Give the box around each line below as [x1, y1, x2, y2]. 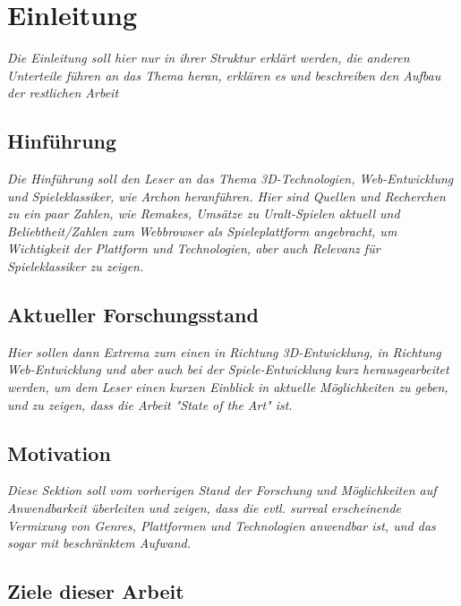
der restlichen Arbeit [7, 83, 119, 102]
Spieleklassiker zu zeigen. [7, 257, 144, 276]
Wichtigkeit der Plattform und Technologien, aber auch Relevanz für [7, 239, 380, 258]
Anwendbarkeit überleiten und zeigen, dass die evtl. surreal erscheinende [7, 499, 401, 517]
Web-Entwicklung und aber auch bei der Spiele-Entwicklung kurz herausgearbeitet [7, 360, 449, 379]
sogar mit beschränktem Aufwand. [7, 533, 192, 552]
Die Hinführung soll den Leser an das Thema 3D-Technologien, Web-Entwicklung [7, 169, 454, 188]
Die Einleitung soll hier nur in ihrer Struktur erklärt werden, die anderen [7, 48, 410, 67]
